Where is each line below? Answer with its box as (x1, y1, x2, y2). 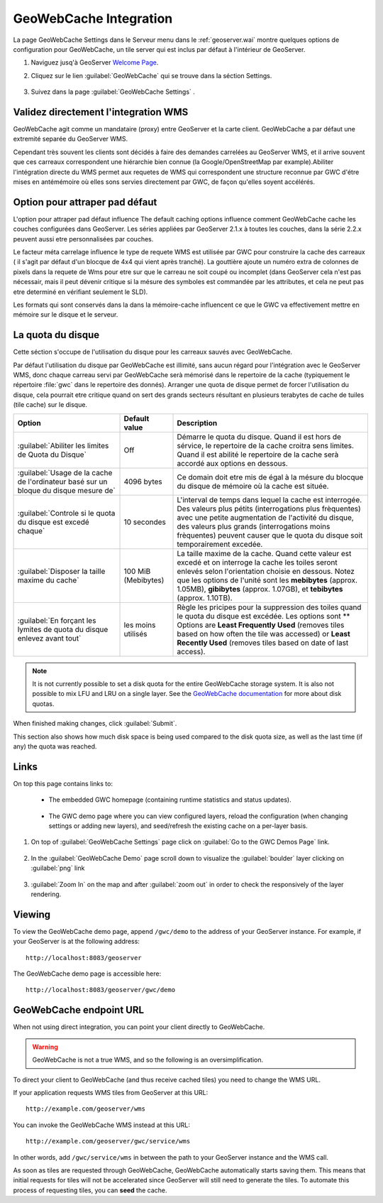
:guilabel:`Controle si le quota (17, 508, 116, 518)
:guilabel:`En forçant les (17, 615, 96, 625)
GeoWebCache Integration (13, 11, 173, 26)
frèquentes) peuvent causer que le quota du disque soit (177, 530, 363, 540)
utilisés (123, 628, 148, 638)
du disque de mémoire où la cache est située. (177, 481, 329, 491)
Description (177, 418, 218, 428)
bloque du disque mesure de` (17, 485, 116, 495)
